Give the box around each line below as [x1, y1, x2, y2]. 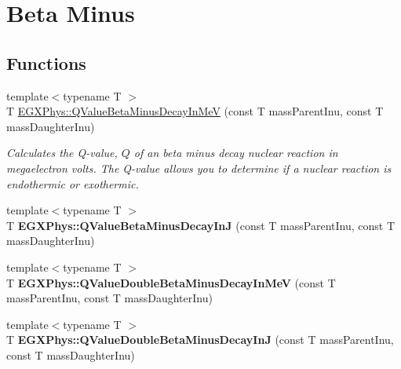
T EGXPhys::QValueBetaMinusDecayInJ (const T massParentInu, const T [6, 217, 396, 233]
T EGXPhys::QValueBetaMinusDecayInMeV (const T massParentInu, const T [6, 103, 384, 119]
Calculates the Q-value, [6, 144, 118, 161]
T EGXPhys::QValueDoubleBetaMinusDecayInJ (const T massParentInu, [6, 331, 394, 348]
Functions [6, 50, 86, 75]
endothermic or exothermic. [6, 175, 139, 192]
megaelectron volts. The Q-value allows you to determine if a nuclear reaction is [6, 159, 392, 176]
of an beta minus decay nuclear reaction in [133, 144, 338, 161]
